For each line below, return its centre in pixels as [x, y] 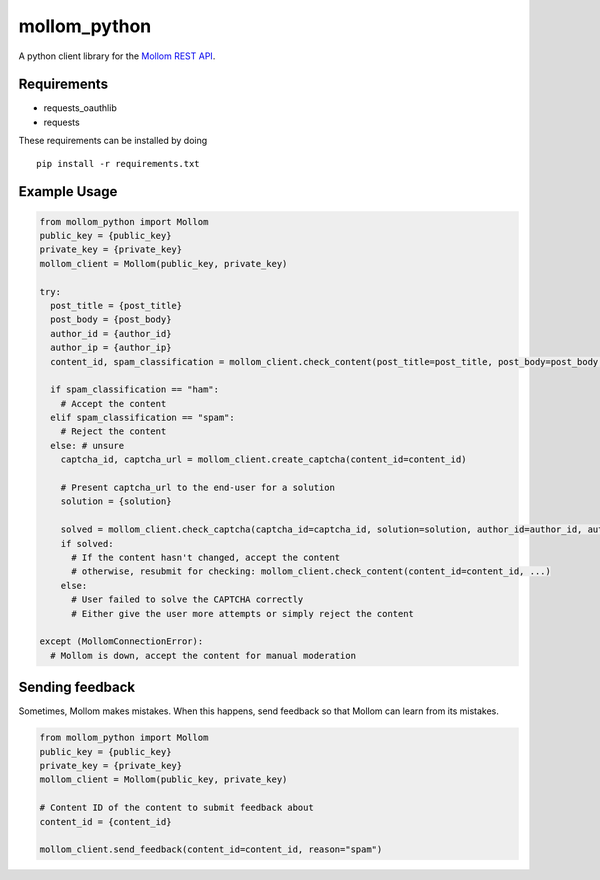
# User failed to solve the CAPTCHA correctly [187, 599]
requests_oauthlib [80, 108]
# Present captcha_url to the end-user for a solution [197, 488]
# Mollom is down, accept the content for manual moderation [203, 655]
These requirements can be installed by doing [113, 141]
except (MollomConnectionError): [121, 641]
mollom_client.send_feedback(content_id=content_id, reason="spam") [211, 849]
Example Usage [68, 191]
